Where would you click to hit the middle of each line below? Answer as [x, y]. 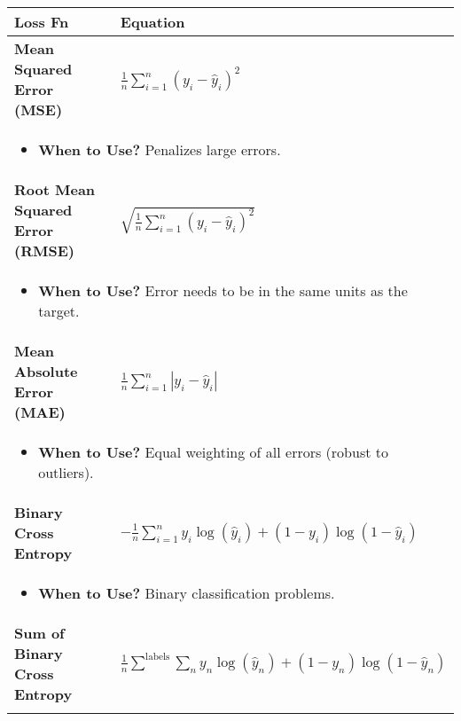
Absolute [46, 371]
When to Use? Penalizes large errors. [160, 149]
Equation [152, 22]
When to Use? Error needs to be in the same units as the [223, 290]
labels [158, 657]
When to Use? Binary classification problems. [187, 593]
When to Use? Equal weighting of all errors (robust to [213, 452]
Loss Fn [42, 22]
